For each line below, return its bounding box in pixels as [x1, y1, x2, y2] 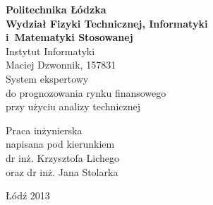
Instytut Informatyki [6, 43, 95, 58]
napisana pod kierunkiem [6, 136, 115, 151]
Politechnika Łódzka [6, 2, 107, 16]
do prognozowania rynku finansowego [6, 85, 166, 100]
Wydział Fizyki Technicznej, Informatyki [6, 16, 208, 30]
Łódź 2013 [6, 188, 50, 203]
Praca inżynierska [6, 122, 83, 137]
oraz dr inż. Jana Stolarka [6, 164, 118, 179]
